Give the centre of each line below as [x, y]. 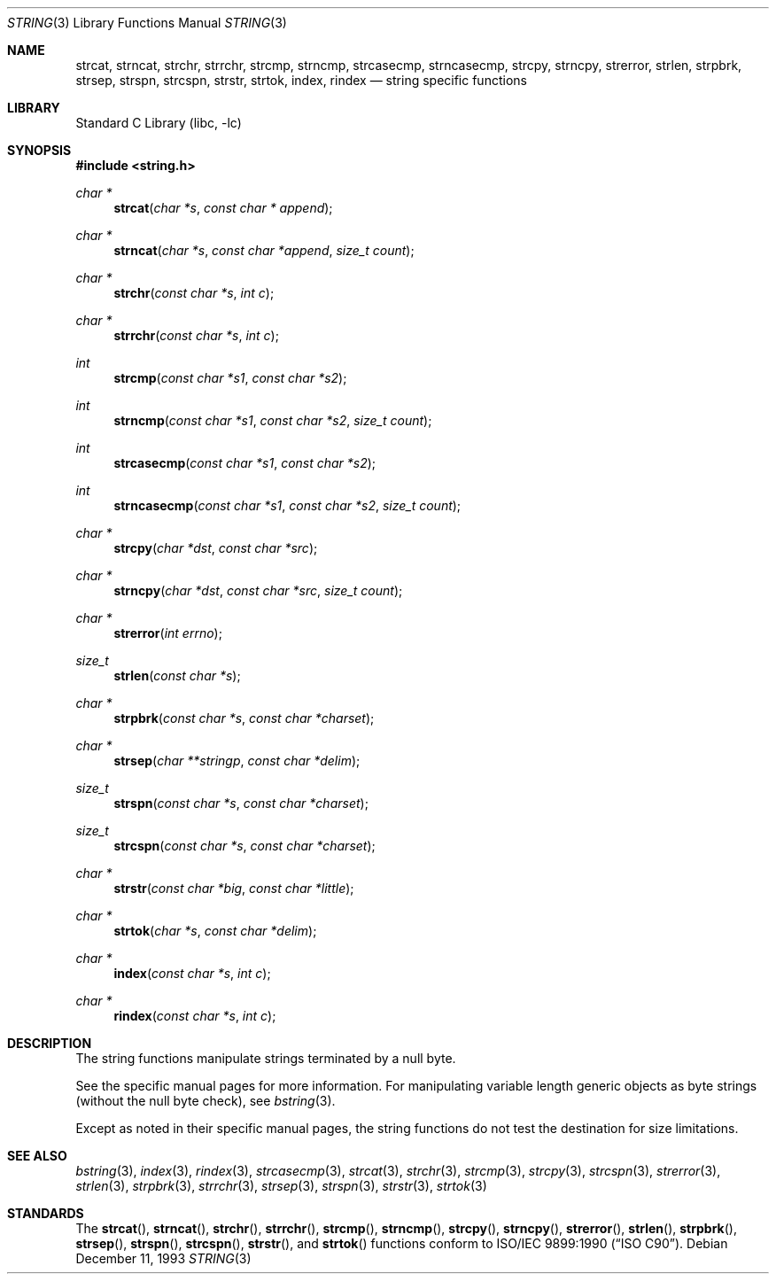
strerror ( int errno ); [168, 633]
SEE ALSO [37, 1156]
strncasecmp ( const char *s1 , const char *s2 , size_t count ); [287, 505]
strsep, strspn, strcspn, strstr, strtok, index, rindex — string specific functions [301, 80]
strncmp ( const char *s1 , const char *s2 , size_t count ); [273, 420]
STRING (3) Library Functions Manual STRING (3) [147, 23]
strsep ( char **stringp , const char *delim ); [237, 761]
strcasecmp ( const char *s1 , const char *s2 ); [245, 463]
